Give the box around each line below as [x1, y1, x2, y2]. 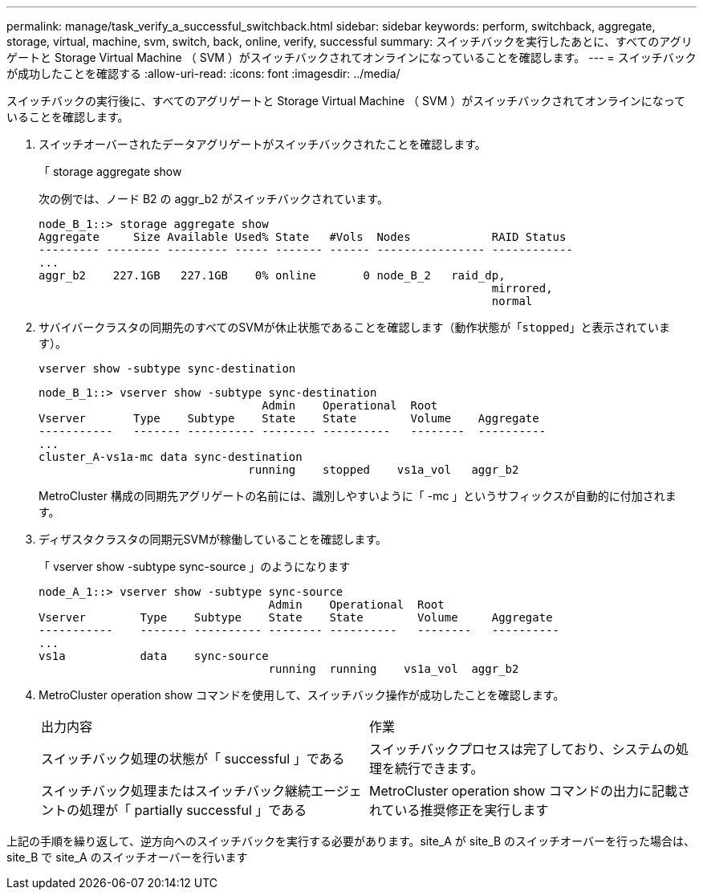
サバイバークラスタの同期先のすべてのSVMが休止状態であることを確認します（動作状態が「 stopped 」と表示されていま [39, 320, 671, 334]
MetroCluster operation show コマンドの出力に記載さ [369, 783, 690, 799]
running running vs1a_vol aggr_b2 [268, 662, 519, 675]
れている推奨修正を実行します [369, 802, 549, 818]
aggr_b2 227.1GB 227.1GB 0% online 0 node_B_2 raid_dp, [39, 269, 506, 282]
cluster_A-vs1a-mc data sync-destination [39, 450, 303, 463]
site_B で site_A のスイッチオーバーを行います [6, 850, 248, 864]
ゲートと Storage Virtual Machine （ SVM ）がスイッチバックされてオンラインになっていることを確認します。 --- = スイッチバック [6, 51, 697, 64]
